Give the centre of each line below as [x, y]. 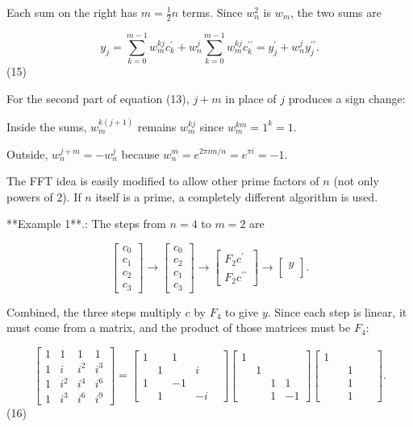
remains [157, 126]
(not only [356, 181]
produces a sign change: [347, 98]
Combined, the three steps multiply [94, 311]
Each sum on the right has [72, 12]
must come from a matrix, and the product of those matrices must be [179, 328]
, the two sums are [336, 12]
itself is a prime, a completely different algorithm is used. [237, 196]
